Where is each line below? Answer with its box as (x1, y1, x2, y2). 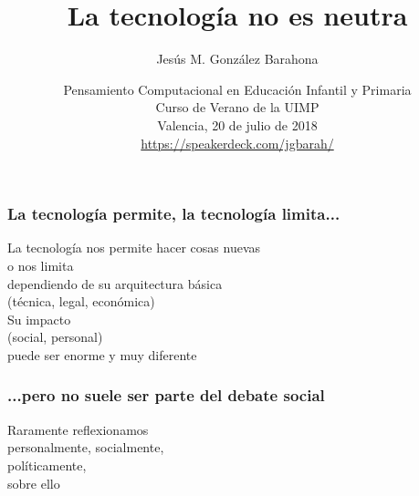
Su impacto (7, 309, 71, 328)
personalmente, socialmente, (7, 438, 164, 457)
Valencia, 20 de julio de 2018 (157, 115, 318, 134)
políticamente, (7, 455, 87, 474)
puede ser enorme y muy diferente (7, 345, 197, 364)
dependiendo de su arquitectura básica (7, 274, 223, 293)
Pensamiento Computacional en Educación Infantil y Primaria (63, 79, 412, 98)
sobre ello (7, 473, 60, 492)
